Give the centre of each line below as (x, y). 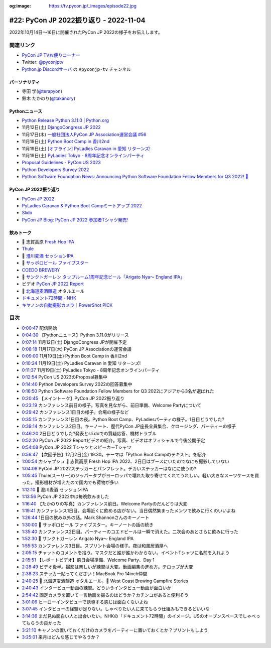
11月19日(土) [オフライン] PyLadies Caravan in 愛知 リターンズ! (86, 149)
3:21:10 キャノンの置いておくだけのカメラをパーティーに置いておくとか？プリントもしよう (115, 630)
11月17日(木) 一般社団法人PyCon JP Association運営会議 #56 (84, 134)
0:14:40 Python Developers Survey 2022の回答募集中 (77, 384)
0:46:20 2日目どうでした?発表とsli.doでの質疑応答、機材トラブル (89, 433)
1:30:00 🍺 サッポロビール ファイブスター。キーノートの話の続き (88, 525)
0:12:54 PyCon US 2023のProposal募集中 (64, 377)
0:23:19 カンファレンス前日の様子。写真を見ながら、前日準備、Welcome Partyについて (112, 405)
